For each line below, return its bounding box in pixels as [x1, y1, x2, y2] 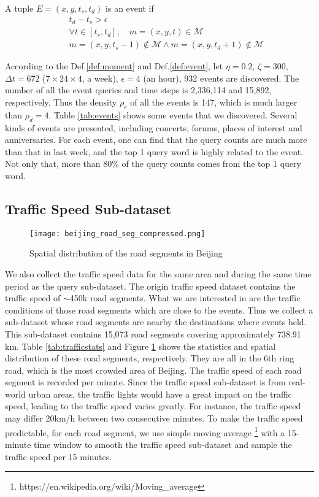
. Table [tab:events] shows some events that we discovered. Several [48, 108, 298, 121]
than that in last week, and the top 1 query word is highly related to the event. [5, 145, 303, 158]
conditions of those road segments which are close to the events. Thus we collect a [5, 303, 313, 316]
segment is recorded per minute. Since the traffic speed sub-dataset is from [5, 376, 286, 388]
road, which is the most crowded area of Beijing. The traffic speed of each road [5, 363, 302, 376]
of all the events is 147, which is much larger [130, 95, 298, 108]
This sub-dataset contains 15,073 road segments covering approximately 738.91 [5, 327, 301, 340]
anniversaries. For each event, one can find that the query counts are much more [5, 133, 307, 146]
